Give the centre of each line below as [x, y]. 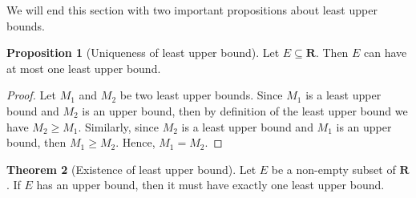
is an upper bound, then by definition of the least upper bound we [245, 110]
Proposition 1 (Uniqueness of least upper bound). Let [143, 53]
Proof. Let [31, 95]
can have [386, 53]
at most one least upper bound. [84, 68]
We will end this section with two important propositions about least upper [192, 10]
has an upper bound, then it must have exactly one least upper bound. [210, 185]
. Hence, [135, 142]
